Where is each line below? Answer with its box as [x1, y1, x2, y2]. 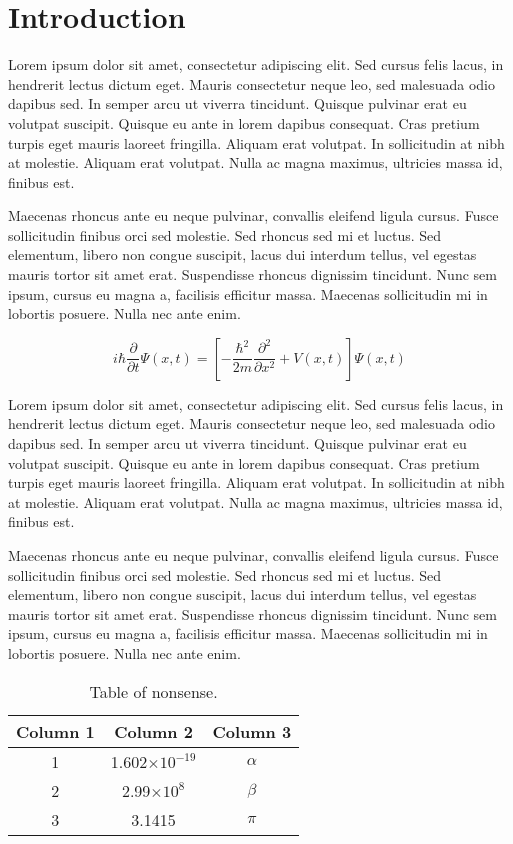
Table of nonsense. [89, 679, 218, 703]
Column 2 [114, 719, 193, 743]
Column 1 [16, 719, 95, 743]
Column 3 [212, 719, 292, 743]
